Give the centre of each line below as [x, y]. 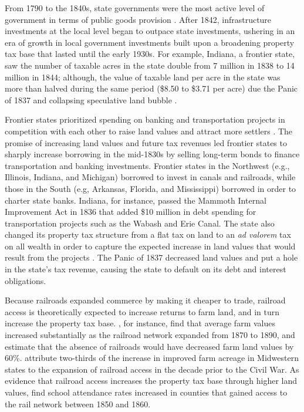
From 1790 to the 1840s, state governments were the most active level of [135, 8]
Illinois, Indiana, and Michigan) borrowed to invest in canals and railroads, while [150, 177]
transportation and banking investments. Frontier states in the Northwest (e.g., [147, 165]
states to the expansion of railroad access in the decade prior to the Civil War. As [152, 369]
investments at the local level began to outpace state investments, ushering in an [150, 31]
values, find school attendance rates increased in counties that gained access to [146, 392]
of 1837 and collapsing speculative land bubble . [91, 99]
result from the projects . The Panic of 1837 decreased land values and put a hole [151, 257]
